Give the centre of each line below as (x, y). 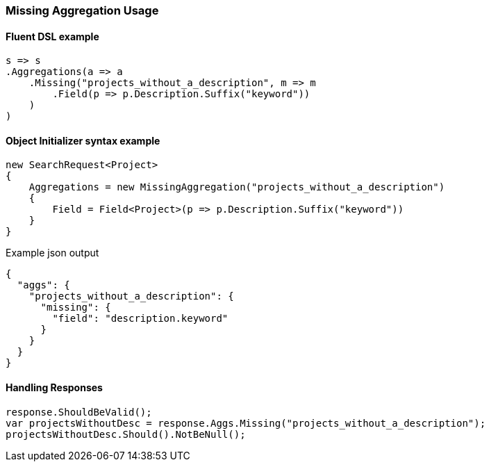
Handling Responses (54, 388)
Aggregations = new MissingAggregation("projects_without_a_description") (237, 187)
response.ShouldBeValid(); (79, 412)
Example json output (52, 253)
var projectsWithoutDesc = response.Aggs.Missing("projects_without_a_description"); (246, 423)
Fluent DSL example (52, 36)
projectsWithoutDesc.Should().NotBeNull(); (126, 434)
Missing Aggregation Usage (82, 10)
